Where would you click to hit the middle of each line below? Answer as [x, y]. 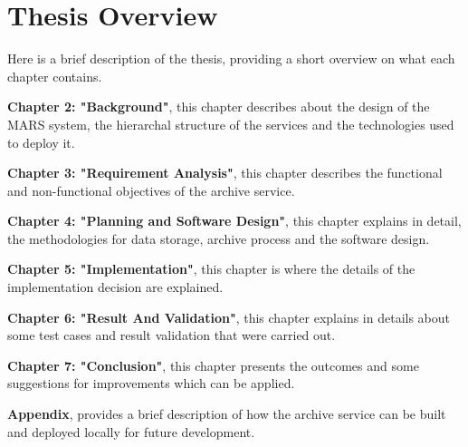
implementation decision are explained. [115, 287]
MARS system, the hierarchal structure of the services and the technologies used [231, 124]
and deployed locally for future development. [131, 431]
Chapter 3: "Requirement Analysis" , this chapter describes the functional [225, 173]
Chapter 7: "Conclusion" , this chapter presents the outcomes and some [213, 365]
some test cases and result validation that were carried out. [172, 335]
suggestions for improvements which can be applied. [151, 383]
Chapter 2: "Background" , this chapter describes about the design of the [219, 107]
